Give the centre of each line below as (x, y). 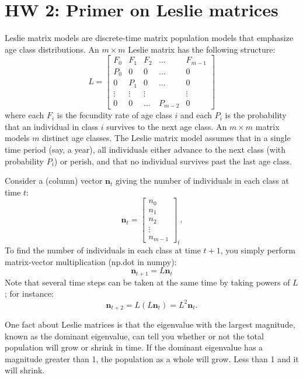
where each (25, 115)
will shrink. (25, 370)
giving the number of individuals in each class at (202, 181)
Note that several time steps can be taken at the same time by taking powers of (147, 282)
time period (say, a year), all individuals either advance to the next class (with (145, 150)
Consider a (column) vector (54, 181)
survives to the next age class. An (167, 126)
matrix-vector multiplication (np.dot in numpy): (91, 261)
